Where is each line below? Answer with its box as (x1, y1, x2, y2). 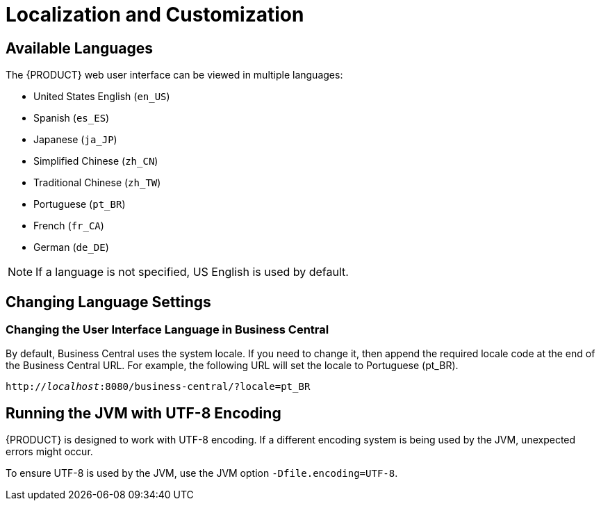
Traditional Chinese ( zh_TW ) (33, 177, 161, 189)
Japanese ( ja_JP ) (33, 133, 117, 146)
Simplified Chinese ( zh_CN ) (33, 155, 158, 168)
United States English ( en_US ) (33, 90, 170, 103)
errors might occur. (6, 446, 93, 458)
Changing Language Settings (6, 293, 211, 311)
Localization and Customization (6, 3, 304, 26)
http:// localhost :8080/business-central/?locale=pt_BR (6, 381, 311, 393)
